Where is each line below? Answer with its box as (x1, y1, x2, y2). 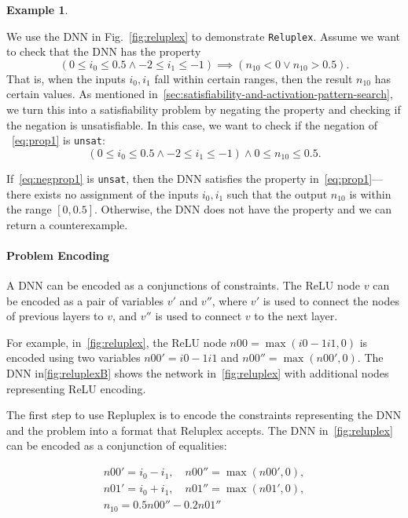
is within (349, 185, 391, 202)
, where (211, 292, 248, 308)
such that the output (226, 185, 328, 202)
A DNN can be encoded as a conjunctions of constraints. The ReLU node (6, 277, 361, 294)
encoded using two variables (6, 349, 141, 366)
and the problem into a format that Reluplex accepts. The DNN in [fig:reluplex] (6, 421, 393, 438)
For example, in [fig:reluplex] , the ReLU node (6, 334, 226, 350)
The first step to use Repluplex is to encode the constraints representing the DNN (6, 407, 402, 423)
